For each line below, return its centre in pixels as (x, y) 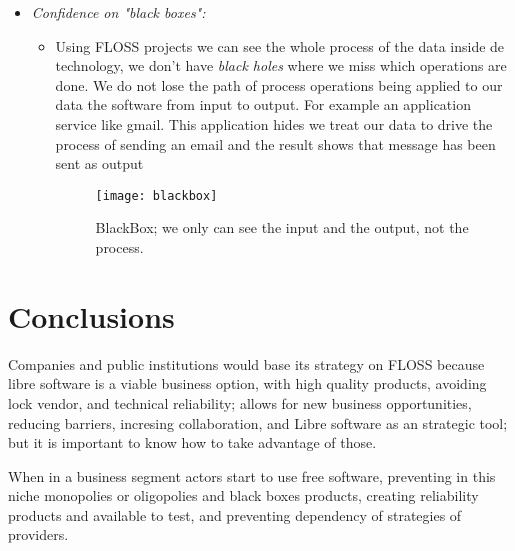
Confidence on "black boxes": (118, 12)
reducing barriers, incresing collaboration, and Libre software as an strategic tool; (258, 422)
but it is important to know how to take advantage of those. (192, 442)
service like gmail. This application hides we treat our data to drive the (274, 123)
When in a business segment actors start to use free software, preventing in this (252, 475)
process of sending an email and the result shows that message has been (275, 143)
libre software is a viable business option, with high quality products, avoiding (247, 383)
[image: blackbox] (156, 195)
